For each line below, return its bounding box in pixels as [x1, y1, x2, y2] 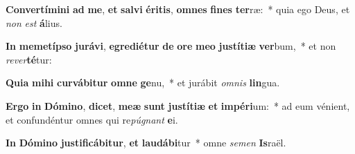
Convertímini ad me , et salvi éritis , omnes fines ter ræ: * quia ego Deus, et [6, 2, 350, 16]
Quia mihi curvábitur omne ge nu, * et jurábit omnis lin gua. [6, 75, 280, 90]
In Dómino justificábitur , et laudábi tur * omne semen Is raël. [6, 135, 286, 150]
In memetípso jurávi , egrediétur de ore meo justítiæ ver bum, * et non [6, 39, 336, 53]
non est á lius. [6, 15, 62, 30]
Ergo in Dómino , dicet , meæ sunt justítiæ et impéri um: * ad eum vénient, [6, 98, 350, 113]
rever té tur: [6, 52, 52, 66]
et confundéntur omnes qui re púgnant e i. [6, 112, 178, 126]
